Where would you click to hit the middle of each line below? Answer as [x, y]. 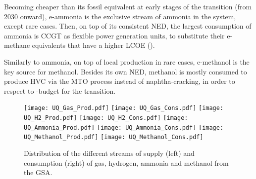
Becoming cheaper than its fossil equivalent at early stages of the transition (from [128, 6]
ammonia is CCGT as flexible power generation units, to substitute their [114, 35]
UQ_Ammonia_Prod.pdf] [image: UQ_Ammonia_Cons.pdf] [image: [124, 127]
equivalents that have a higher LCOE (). [93, 45]
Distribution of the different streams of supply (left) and [109, 153]
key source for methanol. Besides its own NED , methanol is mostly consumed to [126, 71]
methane [17, 45]
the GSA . [38, 172]
